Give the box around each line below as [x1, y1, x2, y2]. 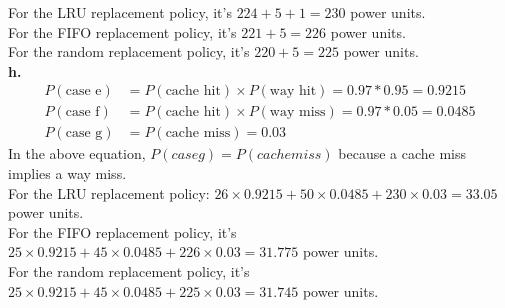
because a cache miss [338, 143, 467, 164]
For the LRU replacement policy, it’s [8, 2, 232, 22]
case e [65, 84, 102, 99]
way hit [269, 84, 317, 99]
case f [65, 105, 100, 120]
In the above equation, [8, 143, 146, 164]
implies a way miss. [8, 163, 127, 184]
